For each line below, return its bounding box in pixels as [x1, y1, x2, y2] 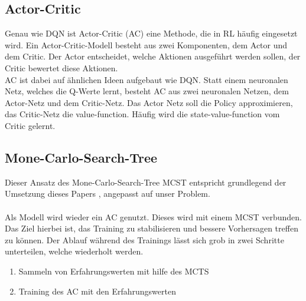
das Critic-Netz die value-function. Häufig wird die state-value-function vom [5, 108, 280, 120]
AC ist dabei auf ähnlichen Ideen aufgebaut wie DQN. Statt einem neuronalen [5, 73, 288, 85]
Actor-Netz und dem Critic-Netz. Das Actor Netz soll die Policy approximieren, [5, 96, 293, 108]
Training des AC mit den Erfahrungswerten [18, 285, 176, 297]
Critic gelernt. [5, 119, 56, 131]
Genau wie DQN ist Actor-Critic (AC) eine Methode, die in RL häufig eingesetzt [5, 27, 298, 39]
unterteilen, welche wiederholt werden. [5, 245, 144, 257]
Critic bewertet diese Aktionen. [5, 61, 118, 74]
